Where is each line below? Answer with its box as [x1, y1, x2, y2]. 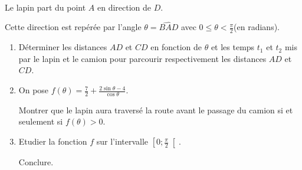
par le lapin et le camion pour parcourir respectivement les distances [18, 52, 267, 64]
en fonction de [150, 41, 202, 53]
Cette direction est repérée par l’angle [5, 21, 142, 33]
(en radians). [234, 21, 280, 33]
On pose [18, 84, 49, 96]
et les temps [211, 41, 255, 53]
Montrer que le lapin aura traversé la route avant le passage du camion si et [18, 103, 293, 116]
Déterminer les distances [18, 41, 107, 53]
